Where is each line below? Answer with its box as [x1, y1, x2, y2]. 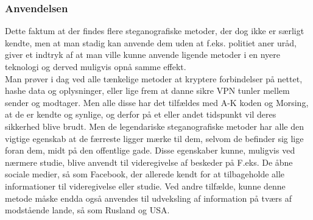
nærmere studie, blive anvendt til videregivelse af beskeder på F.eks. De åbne [5, 155, 293, 168]
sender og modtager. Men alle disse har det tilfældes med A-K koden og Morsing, [5, 96, 309, 108]
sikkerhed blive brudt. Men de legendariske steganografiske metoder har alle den [5, 119, 304, 132]
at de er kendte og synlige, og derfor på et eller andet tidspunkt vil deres [5, 108, 276, 121]
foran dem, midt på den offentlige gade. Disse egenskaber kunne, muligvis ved [5, 144, 295, 157]
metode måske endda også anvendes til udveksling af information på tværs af [5, 191, 292, 204]
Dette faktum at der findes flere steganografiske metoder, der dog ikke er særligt [5, 24, 304, 37]
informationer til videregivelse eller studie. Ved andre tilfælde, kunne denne [5, 179, 286, 192]
